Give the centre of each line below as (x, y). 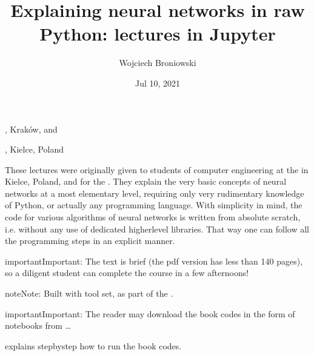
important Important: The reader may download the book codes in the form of (150, 313)
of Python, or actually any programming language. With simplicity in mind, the (154, 205)
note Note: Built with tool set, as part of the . (89, 293)
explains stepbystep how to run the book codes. (93, 345)
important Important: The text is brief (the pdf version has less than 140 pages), (154, 261)
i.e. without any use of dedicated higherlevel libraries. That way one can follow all (157, 229)
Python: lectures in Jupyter (158, 34)
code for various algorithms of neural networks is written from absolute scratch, (153, 217)
